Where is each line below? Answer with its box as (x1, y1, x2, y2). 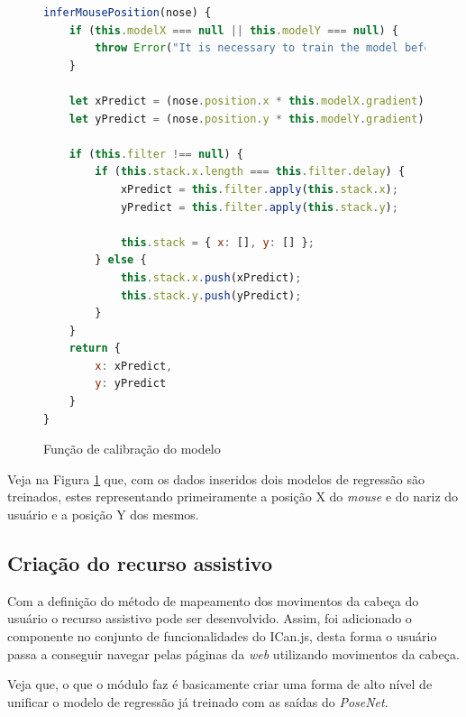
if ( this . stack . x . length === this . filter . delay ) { (95, 165, 406, 179)
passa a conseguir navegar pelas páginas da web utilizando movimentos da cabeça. (7, 644, 460, 663)
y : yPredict (95, 377, 167, 391)
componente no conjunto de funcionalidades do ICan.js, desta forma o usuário (7, 627, 437, 646)
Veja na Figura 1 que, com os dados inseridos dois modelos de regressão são (7, 469, 425, 488)
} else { (95, 253, 147, 267)
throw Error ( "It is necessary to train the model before (95, 41, 443, 55)
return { (69, 342, 121, 355)
